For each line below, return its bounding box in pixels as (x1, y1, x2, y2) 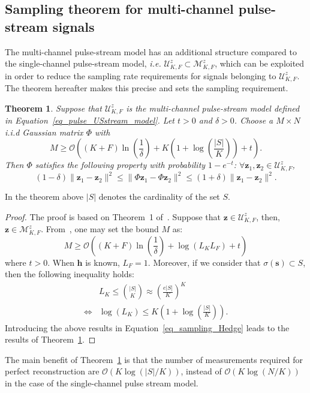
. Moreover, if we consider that (148, 256, 261, 268)
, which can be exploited (215, 57, 305, 70)
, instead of (180, 365, 222, 377)
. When (47, 256, 74, 268)
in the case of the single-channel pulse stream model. (5, 376, 198, 389)
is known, (85, 256, 120, 268)
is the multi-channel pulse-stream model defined (126, 101, 300, 114)
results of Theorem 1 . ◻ (5, 333, 96, 346)
